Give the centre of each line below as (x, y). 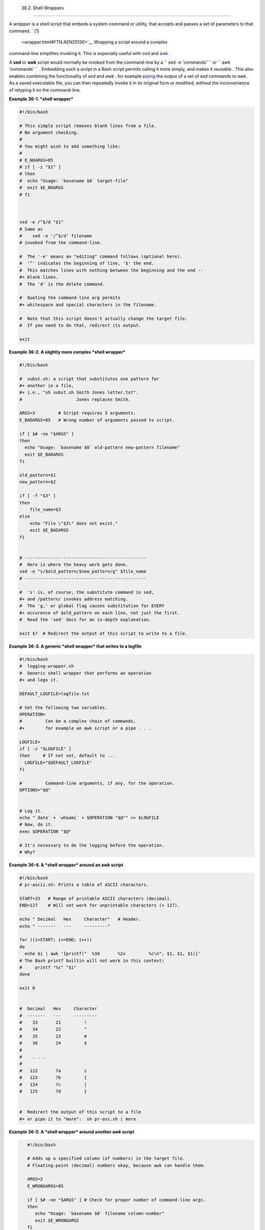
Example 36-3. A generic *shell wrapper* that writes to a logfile (75, 646)
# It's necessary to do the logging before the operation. (92, 845)
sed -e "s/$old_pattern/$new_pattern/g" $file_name (83, 571)
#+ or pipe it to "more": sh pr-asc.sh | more (78, 1119)
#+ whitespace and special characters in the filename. (88, 305)
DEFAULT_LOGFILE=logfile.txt (54, 693)
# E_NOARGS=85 (36, 160)
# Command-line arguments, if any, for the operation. (97, 783)
